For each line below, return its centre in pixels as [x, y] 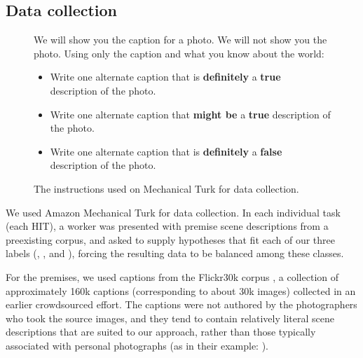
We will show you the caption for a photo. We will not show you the [180, 40]
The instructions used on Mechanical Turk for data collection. [166, 188]
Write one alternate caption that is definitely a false [166, 151]
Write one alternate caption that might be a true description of [190, 114]
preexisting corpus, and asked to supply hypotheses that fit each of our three [171, 239]
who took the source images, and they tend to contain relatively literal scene [170, 318]
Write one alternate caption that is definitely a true [165, 77]
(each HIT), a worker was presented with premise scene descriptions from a [167, 226]
